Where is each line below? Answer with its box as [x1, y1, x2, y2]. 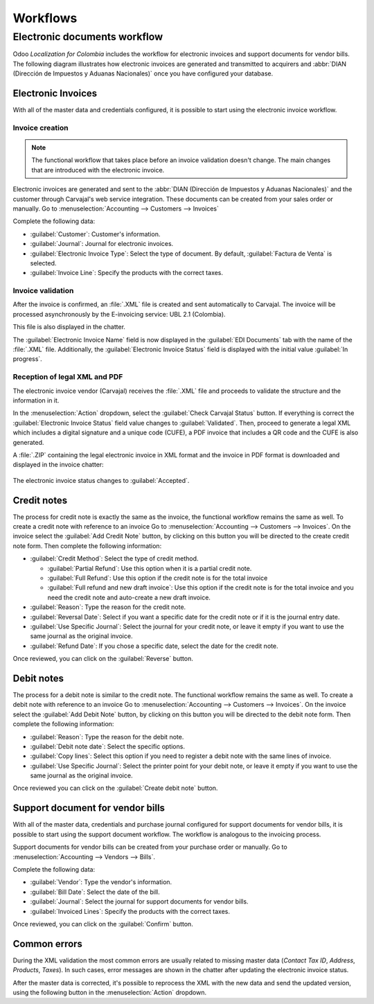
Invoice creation [12, 123, 69, 132]
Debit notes [12, 672, 64, 684]
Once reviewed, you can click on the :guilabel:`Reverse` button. [12, 655, 193, 663]
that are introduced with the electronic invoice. [31, 166, 165, 174]
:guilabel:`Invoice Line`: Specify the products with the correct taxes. [30, 269, 224, 277]
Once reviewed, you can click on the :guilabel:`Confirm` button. [12, 919, 193, 928]
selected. [30, 258, 57, 267]
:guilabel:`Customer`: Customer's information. [30, 229, 161, 238]
